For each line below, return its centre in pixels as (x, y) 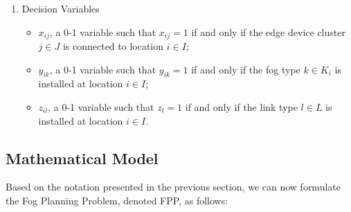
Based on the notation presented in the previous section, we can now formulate (173, 187)
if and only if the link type (241, 107)
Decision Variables (61, 8)
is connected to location (113, 46)
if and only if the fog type (246, 69)
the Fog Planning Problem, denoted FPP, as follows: (117, 201)
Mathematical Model (82, 158)
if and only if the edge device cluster (268, 32)
